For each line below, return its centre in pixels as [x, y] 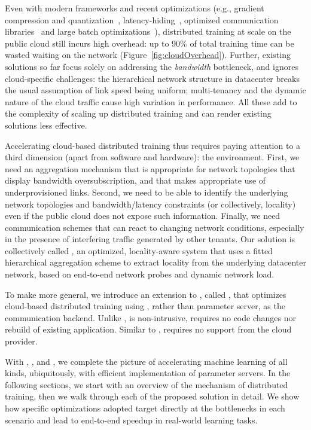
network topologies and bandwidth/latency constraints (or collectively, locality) [150, 204]
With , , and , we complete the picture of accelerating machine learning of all [146, 361]
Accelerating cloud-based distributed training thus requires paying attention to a [153, 145]
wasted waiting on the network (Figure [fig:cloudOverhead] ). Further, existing [148, 55]
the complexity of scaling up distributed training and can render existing [138, 113]
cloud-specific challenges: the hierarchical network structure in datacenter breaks [152, 78]
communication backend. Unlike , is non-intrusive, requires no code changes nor [150, 317]
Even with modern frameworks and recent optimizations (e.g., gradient [135, 8]
